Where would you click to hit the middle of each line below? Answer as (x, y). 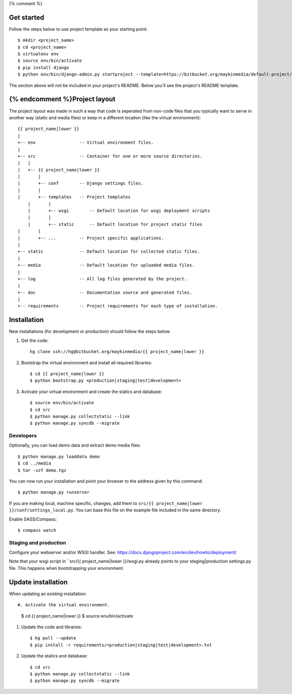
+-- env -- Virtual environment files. (86, 143)
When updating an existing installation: (48, 594)
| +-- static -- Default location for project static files (115, 224)
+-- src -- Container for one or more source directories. (110, 156)
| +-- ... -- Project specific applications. (91, 238)
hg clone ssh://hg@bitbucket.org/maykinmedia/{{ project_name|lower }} (117, 352)
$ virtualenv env (38, 54)
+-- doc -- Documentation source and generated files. (105, 292)
